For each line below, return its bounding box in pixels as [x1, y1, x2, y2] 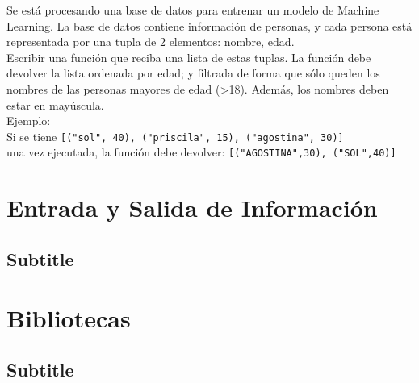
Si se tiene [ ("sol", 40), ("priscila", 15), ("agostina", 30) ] [6, 127, 344, 144]
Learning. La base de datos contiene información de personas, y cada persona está [6, 17, 413, 34]
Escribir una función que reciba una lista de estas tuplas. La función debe [6, 48, 371, 65]
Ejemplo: [6, 112, 51, 129]
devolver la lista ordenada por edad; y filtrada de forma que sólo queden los [6, 65, 380, 81]
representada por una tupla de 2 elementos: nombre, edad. [6, 33, 295, 50]
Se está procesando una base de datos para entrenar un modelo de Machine [6, 2, 379, 18]
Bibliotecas [6, 302, 131, 335]
